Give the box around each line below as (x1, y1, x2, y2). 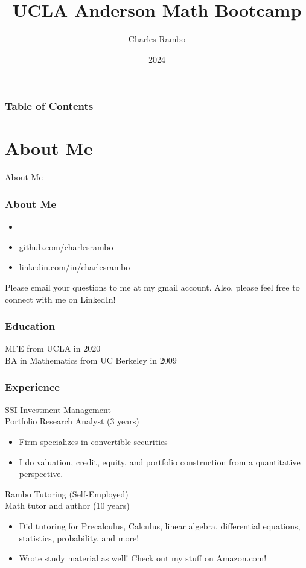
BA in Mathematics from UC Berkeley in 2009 (5, 353, 177, 366)
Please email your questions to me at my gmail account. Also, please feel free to (5, 280, 300, 293)
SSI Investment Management (5, 403, 111, 415)
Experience (5, 379, 60, 394)
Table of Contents (5, 98, 94, 113)
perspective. (19, 467, 63, 480)
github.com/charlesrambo (19, 240, 113, 253)
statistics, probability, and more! (19, 531, 139, 544)
